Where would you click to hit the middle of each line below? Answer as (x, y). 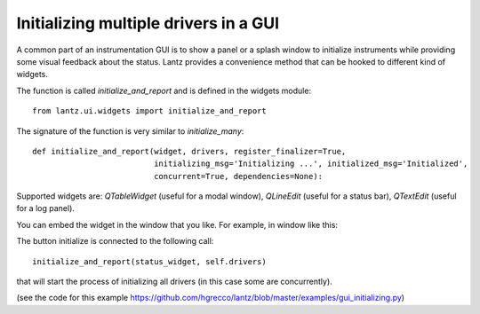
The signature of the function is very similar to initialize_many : (130, 131)
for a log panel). (46, 208)
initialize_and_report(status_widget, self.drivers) (149, 261)
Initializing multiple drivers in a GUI (148, 23)
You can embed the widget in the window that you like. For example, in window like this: (177, 224)
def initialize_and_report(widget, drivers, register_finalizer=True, (189, 151)
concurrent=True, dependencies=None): (239, 176)
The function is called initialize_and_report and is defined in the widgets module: (164, 90)
